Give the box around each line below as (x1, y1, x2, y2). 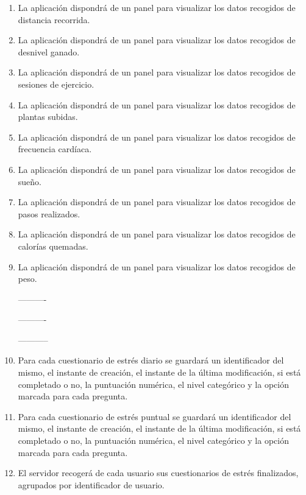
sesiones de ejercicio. (18, 77, 94, 90)
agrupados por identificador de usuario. (18, 478, 165, 491)
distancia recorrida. (18, 13, 90, 26)
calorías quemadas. (18, 239, 88, 252)
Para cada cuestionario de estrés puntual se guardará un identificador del (18, 410, 291, 423)
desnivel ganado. (18, 45, 80, 58)
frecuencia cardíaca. (18, 142, 92, 155)
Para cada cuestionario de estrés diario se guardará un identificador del (18, 354, 284, 367)
